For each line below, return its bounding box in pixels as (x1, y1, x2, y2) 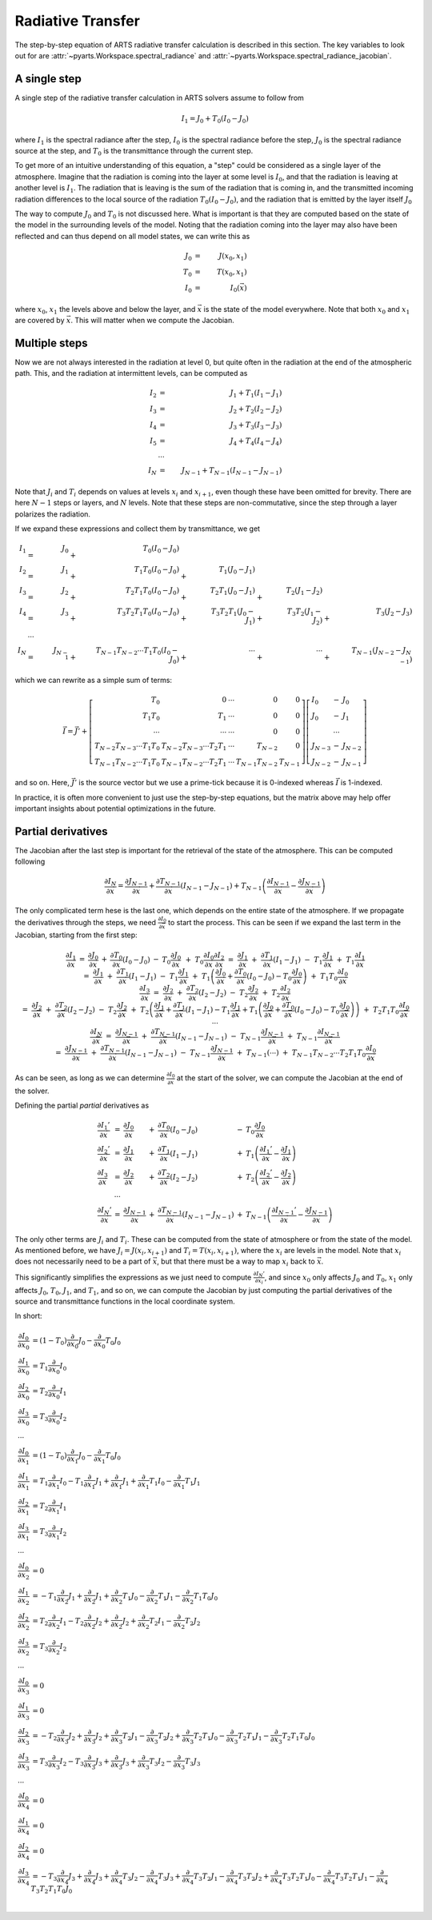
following (14, 856, 46, 867)
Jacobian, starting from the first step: (14, 930, 138, 940)
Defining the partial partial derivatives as (14, 1100, 150, 1111)
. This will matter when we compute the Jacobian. (70, 315, 235, 325)
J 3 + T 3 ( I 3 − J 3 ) (230, 420, 282, 431)
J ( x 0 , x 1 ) (218, 251, 247, 262)
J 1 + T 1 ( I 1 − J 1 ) (230, 389, 282, 400)
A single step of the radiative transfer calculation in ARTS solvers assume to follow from (14, 93, 304, 102)
